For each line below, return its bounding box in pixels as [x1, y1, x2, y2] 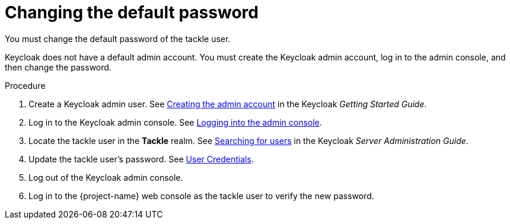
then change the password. [5, 62, 111, 72]
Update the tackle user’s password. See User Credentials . [28, 153, 254, 164]
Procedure [5, 80, 46, 91]
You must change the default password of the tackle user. [5, 33, 231, 44]
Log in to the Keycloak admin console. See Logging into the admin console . [28, 117, 322, 127]
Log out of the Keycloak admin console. [28, 172, 183, 183]
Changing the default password [5, 2, 259, 23]
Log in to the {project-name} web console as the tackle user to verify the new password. [28, 190, 374, 201]
